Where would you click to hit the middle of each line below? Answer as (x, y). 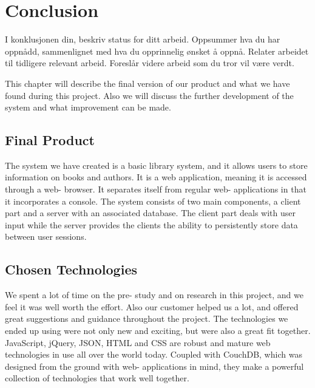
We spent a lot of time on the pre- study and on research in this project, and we (154, 295)
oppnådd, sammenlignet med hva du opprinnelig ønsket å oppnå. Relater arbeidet (157, 51)
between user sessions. (46, 237)
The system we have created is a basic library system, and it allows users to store (156, 165)
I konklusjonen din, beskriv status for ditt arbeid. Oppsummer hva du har (143, 39)
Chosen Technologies (71, 269)
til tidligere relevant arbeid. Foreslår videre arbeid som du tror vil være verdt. (150, 63)
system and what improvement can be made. (88, 107)
